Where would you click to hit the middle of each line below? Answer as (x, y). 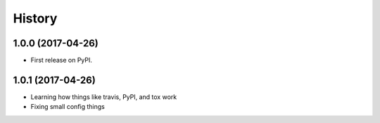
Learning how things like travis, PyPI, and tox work (104, 97)
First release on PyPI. (62, 60)
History (35, 18)
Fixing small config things (68, 107)
